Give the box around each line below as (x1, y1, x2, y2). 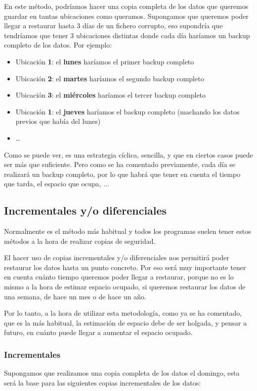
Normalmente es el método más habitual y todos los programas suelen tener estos (4, 226, 251, 236)
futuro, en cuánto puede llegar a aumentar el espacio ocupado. (4, 327, 193, 337)
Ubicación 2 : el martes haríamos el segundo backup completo (15, 73, 204, 83)
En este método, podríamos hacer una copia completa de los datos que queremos (4, 1, 249, 11)
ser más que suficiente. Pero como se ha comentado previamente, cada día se (4, 159, 236, 169)
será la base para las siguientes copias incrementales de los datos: (4, 377, 201, 388)
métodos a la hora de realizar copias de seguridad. (4, 235, 156, 246)
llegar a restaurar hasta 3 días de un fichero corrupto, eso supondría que (4, 20, 223, 31)
